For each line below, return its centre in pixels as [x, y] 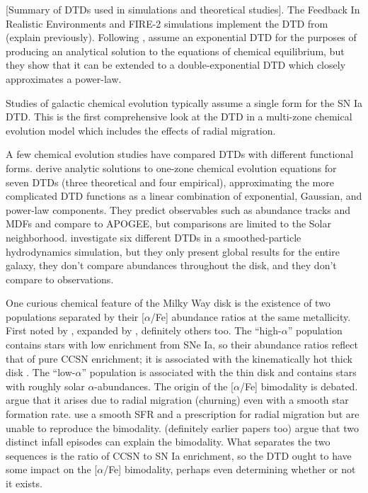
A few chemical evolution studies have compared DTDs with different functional [180, 154]
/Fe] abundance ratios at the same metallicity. [251, 316]
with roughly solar [45, 386]
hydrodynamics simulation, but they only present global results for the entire [173, 251]
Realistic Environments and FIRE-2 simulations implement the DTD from [167, 23]
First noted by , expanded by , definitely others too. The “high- [144, 330]
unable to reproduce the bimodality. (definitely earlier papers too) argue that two [182, 427]
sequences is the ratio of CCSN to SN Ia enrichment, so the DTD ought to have [179, 455]
